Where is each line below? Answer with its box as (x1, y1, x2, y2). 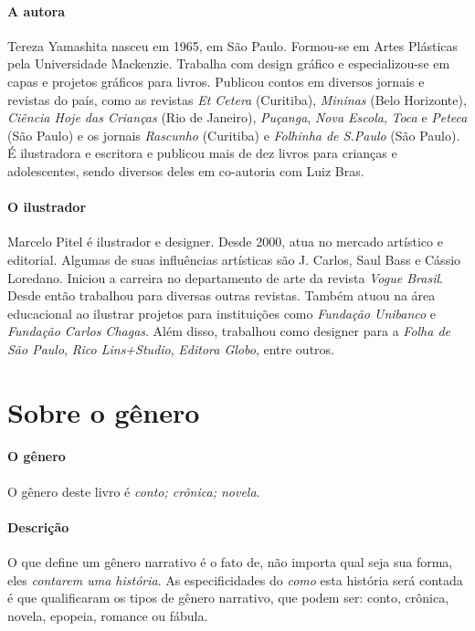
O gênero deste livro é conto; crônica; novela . (7, 481, 260, 500)
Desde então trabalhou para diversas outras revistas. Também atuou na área (7, 286, 436, 305)
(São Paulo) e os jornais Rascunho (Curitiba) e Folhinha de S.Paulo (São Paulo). (7, 125, 460, 144)
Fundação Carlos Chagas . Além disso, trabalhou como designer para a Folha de (7, 321, 451, 341)
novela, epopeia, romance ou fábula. (7, 605, 208, 625)
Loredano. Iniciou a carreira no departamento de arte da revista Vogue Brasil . (7, 268, 443, 287)
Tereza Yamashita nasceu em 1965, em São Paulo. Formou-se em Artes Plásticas (7, 36, 459, 55)
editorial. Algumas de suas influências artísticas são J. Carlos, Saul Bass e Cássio (7, 249, 461, 268)
